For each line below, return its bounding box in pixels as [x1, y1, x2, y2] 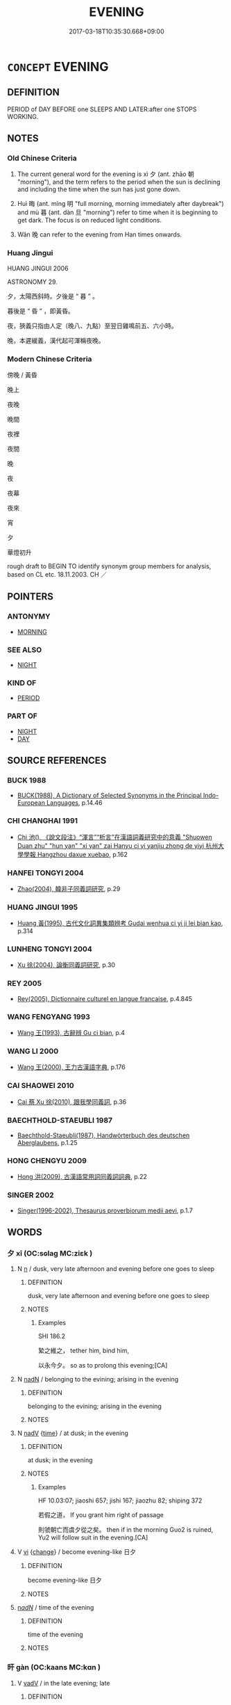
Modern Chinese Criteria [7, 354, 92, 364]
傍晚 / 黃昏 [7, 371, 37, 379]
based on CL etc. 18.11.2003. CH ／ [7, 570, 108, 579]
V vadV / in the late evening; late [17, 1679, 110, 1687]
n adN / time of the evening [17, 1603, 94, 1612]
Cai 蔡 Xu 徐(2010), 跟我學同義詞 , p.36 [17, 1097, 127, 1106]
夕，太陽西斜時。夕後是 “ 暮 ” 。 [7, 291, 99, 300]
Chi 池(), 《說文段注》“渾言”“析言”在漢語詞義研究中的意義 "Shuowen [17, 833, 213, 841]
